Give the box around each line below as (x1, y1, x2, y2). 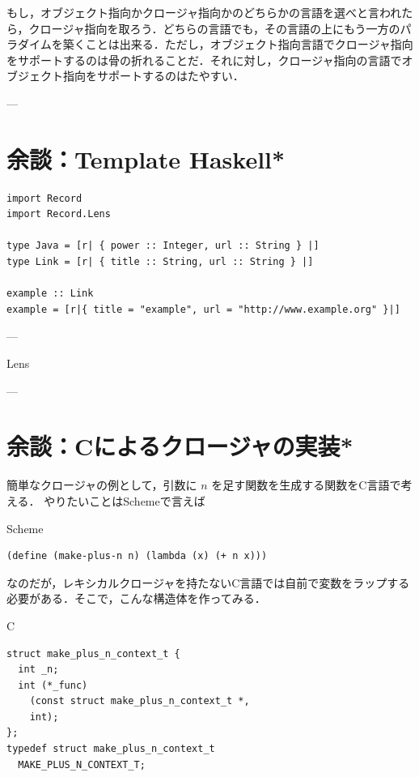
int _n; (18, 664, 59, 676)
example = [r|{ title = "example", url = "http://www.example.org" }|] (6, 303, 400, 315)
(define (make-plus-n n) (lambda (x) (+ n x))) (6, 550, 268, 562)
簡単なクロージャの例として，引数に (6, 476, 197, 493)
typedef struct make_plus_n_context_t (6, 743, 215, 755)
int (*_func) (18, 679, 88, 691)
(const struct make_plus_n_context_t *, (29, 695, 250, 707)
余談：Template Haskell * (6, 142, 286, 175)
